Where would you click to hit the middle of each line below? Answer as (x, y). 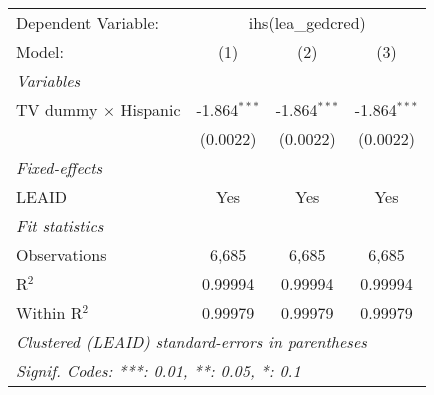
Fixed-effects (59, 167)
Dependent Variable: (87, 22)
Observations (61, 254)
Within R (49, 312)
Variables (48, 80)
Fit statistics (60, 225)
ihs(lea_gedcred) (307, 22)
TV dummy (57, 109)
